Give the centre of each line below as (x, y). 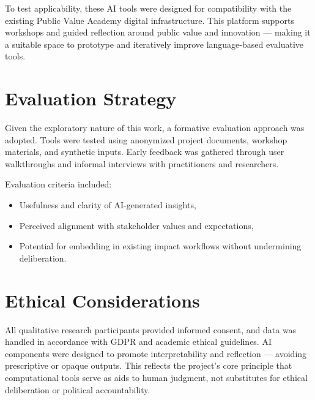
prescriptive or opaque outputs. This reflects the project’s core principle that (149, 365)
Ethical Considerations (102, 300)
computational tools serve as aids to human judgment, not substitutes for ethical (156, 377)
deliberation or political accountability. (78, 389)
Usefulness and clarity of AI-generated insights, (108, 205)
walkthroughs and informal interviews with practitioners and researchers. (142, 163)
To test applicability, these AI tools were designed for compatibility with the (148, 8)
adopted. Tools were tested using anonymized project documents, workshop (146, 139)
